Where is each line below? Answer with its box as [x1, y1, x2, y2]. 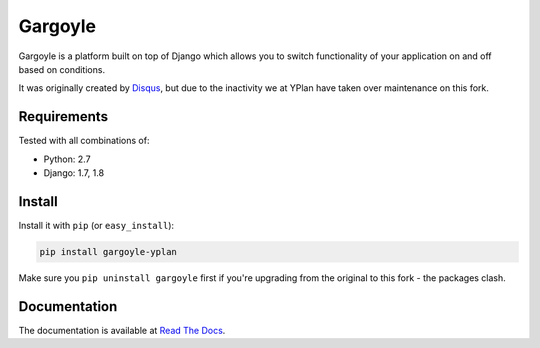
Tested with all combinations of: [18, 135, 150, 147]
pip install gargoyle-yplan [39, 246, 177, 257]
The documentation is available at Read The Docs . [18, 324, 226, 336]
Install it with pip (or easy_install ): [18, 219, 175, 231]
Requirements [18, 108, 109, 125]
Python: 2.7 [43, 153, 91, 165]
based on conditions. [18, 63, 105, 75]
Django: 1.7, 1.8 [43, 167, 105, 179]
